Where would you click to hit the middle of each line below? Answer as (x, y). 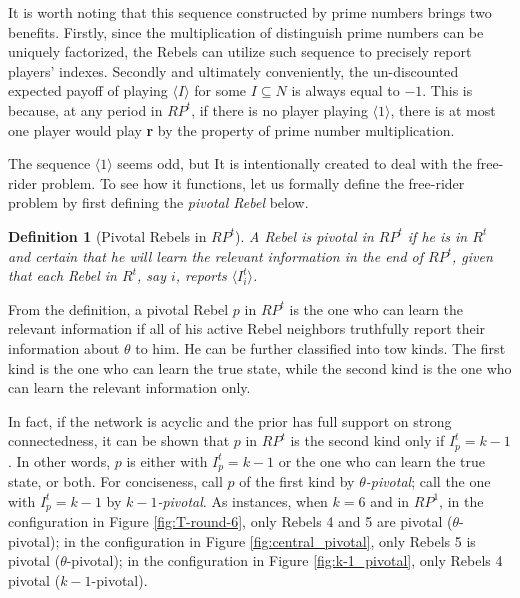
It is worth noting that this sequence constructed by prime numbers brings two (250, 12)
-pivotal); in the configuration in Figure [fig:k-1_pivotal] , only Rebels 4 (284, 560)
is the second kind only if (367, 440)
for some (220, 90)
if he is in (437, 235)
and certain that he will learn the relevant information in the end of (216, 255)
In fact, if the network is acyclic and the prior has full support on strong (230, 420)
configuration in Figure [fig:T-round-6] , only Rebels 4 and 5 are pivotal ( (230, 521)
